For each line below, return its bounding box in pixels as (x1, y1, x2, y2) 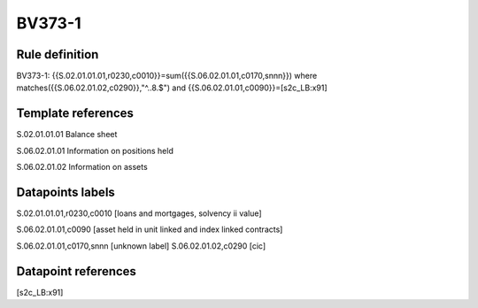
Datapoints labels (16, 184, 115, 199)
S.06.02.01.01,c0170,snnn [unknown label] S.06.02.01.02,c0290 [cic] (16, 240, 266, 251)
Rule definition (16, 47, 99, 62)
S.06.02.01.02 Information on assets (16, 162, 148, 173)
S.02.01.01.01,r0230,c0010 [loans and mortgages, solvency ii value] (16, 208, 262, 219)
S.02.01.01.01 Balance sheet (16, 129, 118, 140)
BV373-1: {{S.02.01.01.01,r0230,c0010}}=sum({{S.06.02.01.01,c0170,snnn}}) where (16, 71, 318, 81)
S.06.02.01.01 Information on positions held (16, 145, 174, 156)
